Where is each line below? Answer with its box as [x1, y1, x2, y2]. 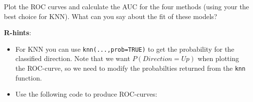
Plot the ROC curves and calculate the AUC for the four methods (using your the [4, 1, 249, 11]
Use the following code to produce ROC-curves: [15, 89, 157, 99]
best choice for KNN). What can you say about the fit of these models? [4, 11, 217, 21]
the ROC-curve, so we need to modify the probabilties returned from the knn [15, 63, 246, 73]
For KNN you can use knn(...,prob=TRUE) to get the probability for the [15, 43, 234, 54]
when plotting [197, 53, 239, 63]
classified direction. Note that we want [15, 53, 130, 63]
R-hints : [4, 27, 31, 38]
